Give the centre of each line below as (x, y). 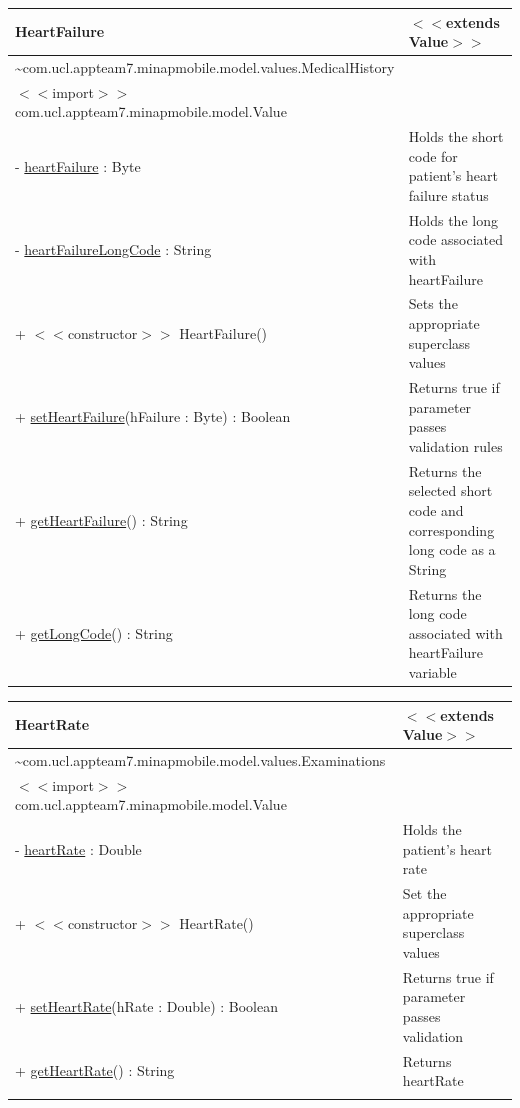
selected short (450, 490)
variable (432, 671)
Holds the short (456, 136)
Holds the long (453, 219)
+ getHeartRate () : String (95, 1070)
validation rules (455, 445)
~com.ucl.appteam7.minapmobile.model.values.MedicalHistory (205, 66)
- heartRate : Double (78, 848)
